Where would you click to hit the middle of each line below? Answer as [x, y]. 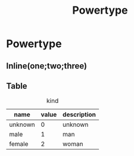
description [79, 115]
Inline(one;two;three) [47, 66]
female [19, 144]
